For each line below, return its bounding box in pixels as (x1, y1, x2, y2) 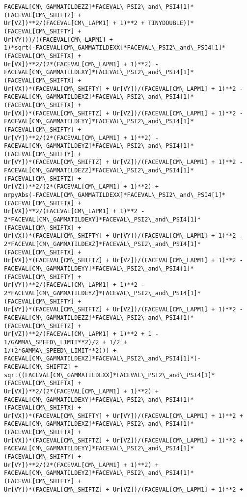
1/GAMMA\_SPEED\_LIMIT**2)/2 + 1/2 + (4, 338, 127, 346)
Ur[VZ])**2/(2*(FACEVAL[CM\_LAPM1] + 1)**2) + (4, 183, 159, 191)
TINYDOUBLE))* (148, 20, 194, 27)
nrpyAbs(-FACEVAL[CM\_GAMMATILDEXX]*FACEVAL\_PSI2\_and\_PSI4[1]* (4, 192, 226, 199)
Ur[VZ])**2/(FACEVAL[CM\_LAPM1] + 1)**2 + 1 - (4, 331, 159, 338)
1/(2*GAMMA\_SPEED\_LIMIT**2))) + (4, 347, 117, 354)
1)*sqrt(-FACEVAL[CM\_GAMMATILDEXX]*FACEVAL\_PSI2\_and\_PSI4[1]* (4, 44, 226, 52)
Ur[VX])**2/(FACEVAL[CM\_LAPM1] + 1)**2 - (4, 208, 145, 215)
